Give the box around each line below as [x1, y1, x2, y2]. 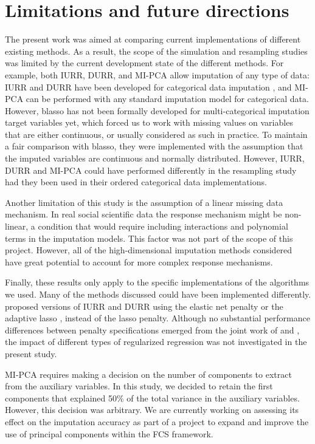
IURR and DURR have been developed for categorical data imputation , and [5, 80, 292, 93]
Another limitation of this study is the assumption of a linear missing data [5, 196, 283, 208]
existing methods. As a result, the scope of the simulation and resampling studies [5, 44, 308, 57]
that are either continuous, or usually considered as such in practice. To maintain [5, 128, 308, 140]
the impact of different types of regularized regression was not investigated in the [5, 335, 307, 348]
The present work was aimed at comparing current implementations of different [5, 33, 301, 46]
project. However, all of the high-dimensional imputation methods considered [5, 244, 292, 256]
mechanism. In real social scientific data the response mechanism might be [5, 208, 282, 220]
